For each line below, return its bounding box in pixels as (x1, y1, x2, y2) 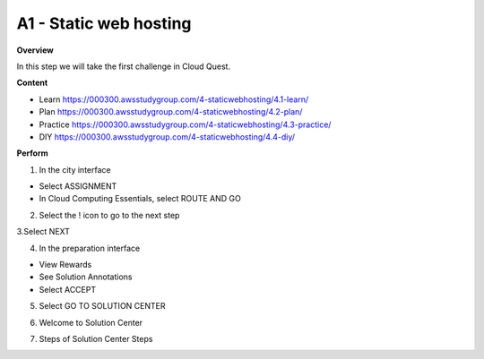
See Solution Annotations (39, 271, 133, 282)
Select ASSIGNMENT (39, 181, 117, 192)
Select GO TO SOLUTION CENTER (39, 301, 166, 312)
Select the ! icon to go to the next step (39, 209, 180, 220)
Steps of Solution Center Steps (39, 333, 153, 344)
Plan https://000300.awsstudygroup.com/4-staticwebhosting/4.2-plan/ (39, 107, 303, 117)
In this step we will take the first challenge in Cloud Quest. (16, 61, 231, 72)
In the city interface (39, 164, 111, 175)
